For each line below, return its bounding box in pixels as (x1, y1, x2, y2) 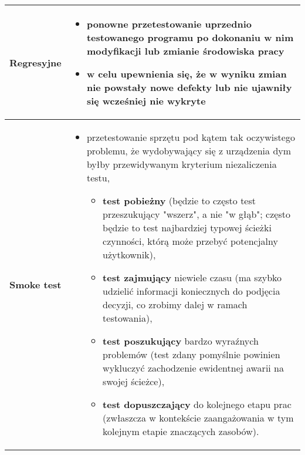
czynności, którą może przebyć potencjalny (103, 234, 278, 248)
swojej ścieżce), (103, 375, 165, 388)
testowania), (103, 311, 152, 325)
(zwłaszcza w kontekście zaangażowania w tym (103, 411, 294, 424)
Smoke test (9, 277, 62, 291)
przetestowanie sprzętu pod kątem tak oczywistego (86, 130, 295, 144)
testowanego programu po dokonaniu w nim (86, 31, 294, 44)
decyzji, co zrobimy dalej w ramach (103, 298, 248, 311)
